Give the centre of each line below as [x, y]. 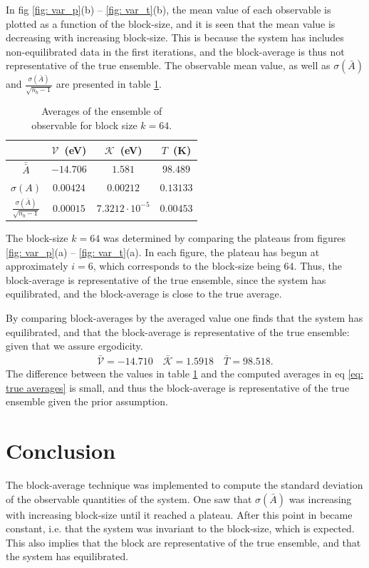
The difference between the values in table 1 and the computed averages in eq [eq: [184, 374]
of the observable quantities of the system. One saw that [129, 498]
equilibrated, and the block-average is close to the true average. [144, 294]
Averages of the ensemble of [102, 111]
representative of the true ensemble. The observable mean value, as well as [168, 65]
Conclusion [61, 451]
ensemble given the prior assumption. [87, 401]
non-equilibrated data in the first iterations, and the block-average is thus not [175, 51]
